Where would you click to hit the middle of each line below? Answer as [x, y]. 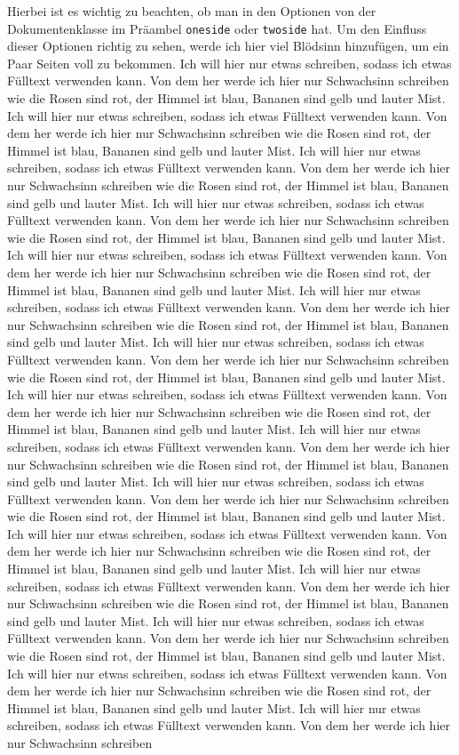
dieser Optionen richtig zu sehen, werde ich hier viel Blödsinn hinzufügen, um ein [228, 46]
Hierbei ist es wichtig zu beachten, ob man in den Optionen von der [192, 11]
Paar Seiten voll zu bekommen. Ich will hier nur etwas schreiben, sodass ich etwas [229, 63]
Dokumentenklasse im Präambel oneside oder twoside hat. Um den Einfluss [217, 28]
